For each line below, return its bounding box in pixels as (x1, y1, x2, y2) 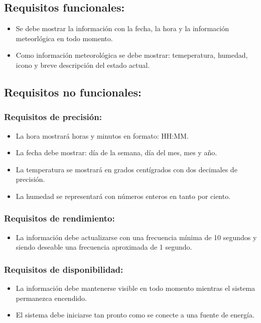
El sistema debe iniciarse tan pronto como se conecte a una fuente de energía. (16, 309, 254, 320)
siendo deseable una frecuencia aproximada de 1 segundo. (16, 242, 192, 252)
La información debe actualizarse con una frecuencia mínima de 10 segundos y (16, 232, 257, 242)
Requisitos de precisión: (4, 111, 102, 123)
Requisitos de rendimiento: (4, 212, 115, 225)
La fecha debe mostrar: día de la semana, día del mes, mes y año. (16, 147, 217, 158)
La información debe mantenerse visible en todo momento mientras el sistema (16, 283, 255, 293)
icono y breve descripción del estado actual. (16, 59, 150, 70)
